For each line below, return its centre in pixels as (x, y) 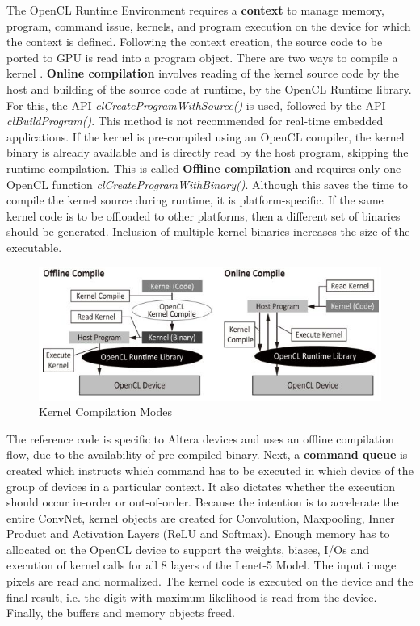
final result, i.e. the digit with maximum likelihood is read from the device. (192, 597)
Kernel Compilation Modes (106, 412)
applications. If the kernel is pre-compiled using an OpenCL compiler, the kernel (206, 136)
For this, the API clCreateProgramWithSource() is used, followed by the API (196, 105)
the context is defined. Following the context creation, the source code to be (195, 42)
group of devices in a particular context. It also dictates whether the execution (201, 486)
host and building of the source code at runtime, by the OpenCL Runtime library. (209, 88)
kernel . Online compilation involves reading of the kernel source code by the (203, 73)
